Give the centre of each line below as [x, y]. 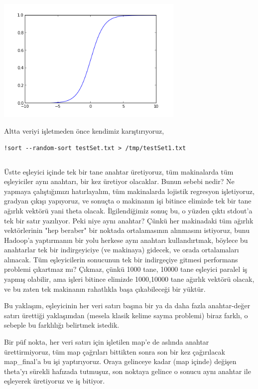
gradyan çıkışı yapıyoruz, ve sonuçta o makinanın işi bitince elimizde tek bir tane [128, 201]
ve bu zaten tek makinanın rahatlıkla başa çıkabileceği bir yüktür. [105, 289]
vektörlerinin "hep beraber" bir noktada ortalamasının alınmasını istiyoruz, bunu [127, 230]
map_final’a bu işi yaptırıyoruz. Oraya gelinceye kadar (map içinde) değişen [120, 361]
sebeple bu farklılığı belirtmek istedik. [62, 325]
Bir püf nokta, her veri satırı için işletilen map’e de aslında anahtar [107, 342]
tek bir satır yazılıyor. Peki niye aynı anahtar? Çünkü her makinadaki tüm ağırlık [129, 220]
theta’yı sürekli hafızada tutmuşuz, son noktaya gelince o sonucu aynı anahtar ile [128, 371]
